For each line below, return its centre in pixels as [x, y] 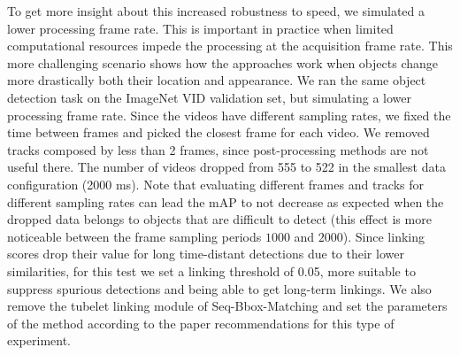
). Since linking [383, 236]
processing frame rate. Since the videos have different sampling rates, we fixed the [229, 115]
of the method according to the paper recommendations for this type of [201, 323]
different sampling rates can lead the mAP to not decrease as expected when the [226, 201]
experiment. [39, 340]
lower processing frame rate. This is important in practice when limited [200, 28]
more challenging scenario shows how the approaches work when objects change [222, 62]
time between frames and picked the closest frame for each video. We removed [218, 132]
